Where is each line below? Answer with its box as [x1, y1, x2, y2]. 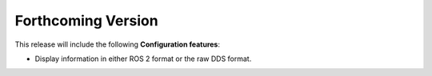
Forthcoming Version [14, 12, 159, 29]
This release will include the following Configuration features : [14, 40, 220, 49]
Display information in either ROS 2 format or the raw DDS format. [34, 54, 252, 63]
